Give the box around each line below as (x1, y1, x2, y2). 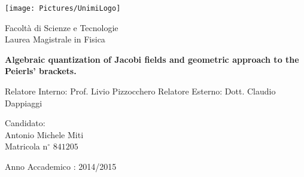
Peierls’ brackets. (5, 65, 77, 77)
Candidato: (5, 117, 45, 129)
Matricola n (5, 140, 48, 152)
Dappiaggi (5, 96, 42, 109)
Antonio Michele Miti (5, 128, 84, 141)
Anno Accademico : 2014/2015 (5, 160, 117, 172)
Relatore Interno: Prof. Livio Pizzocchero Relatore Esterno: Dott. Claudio (5, 85, 276, 97)
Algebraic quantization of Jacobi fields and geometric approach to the (5, 53, 299, 65)
